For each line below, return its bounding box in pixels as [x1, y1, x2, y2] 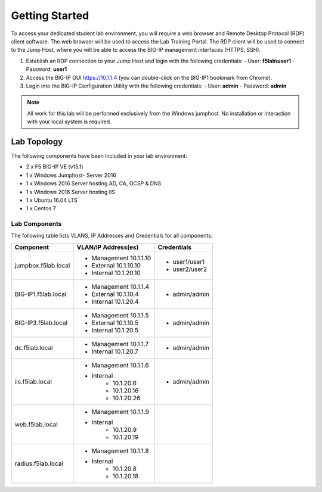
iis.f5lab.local [14, 377, 52, 385]
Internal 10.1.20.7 [91, 347, 138, 356]
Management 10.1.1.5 [91, 311, 149, 319]
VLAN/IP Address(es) [76, 243, 139, 251]
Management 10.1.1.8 [91, 447, 149, 455]
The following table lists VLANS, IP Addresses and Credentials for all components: [11, 232, 213, 239]
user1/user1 [172, 257, 205, 266]
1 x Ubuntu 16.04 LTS [26, 197, 78, 204]
